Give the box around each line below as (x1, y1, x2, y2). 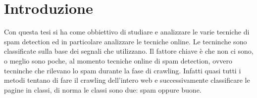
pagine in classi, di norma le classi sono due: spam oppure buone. (4, 84, 202, 95)
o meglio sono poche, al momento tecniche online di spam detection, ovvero (4, 55, 232, 65)
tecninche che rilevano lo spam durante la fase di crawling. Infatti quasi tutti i (4, 65, 241, 75)
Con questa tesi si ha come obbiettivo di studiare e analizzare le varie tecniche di (4, 27, 250, 37)
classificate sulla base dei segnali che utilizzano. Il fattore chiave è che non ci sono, (4, 46, 254, 56)
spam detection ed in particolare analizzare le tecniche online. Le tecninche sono (4, 36, 247, 46)
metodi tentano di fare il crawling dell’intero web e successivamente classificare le (4, 75, 250, 85)
